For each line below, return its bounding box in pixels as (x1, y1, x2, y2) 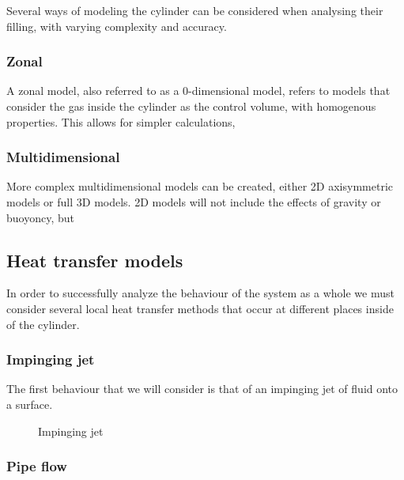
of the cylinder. (6, 316, 80, 332)
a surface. (6, 395, 53, 412)
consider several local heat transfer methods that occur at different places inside (6, 300, 394, 316)
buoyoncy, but (6, 209, 74, 225)
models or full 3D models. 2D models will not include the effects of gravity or (6, 194, 381, 210)
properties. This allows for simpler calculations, (6, 113, 236, 130)
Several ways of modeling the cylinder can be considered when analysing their (6, 2, 383, 18)
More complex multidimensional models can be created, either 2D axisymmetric (6, 178, 393, 195)
